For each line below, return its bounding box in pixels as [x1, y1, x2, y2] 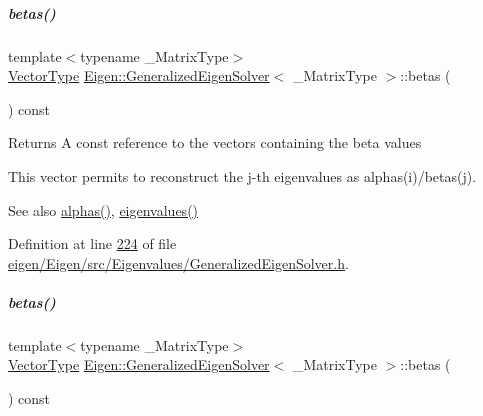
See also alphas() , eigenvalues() [8, 199, 199, 220]
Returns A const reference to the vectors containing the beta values [8, 132, 422, 153]
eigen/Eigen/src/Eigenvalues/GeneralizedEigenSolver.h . [8, 252, 349, 273]
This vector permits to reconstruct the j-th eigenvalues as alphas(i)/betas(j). [8, 165, 477, 186]
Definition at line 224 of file [8, 233, 177, 254]
